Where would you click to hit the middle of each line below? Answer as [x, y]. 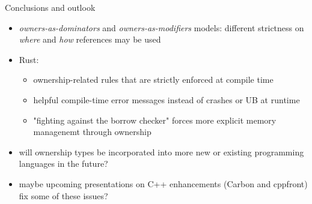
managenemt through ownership [92, 132]
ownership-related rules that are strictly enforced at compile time [153, 79]
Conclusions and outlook [50, 7]
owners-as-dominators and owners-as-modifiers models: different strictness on [161, 27]
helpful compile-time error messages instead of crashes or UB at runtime [167, 99]
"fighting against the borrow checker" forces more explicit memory [155, 120]
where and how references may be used [90, 39]
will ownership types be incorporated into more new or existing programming [161, 151]
